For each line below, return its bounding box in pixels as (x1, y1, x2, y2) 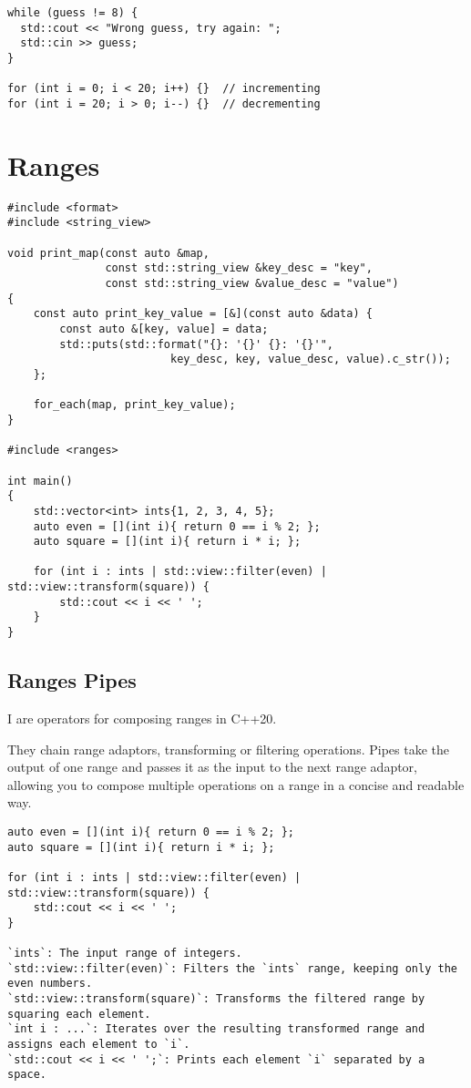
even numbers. (7, 977, 93, 990)
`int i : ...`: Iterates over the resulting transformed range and (7, 1022, 425, 1036)
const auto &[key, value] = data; (59, 322, 269, 335)
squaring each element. (7, 1007, 151, 1021)
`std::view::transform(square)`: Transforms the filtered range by (7, 992, 425, 1006)
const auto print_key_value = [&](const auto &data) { (33, 307, 373, 321)
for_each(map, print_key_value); (33, 398, 236, 412)
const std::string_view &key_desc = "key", (105, 262, 373, 275)
